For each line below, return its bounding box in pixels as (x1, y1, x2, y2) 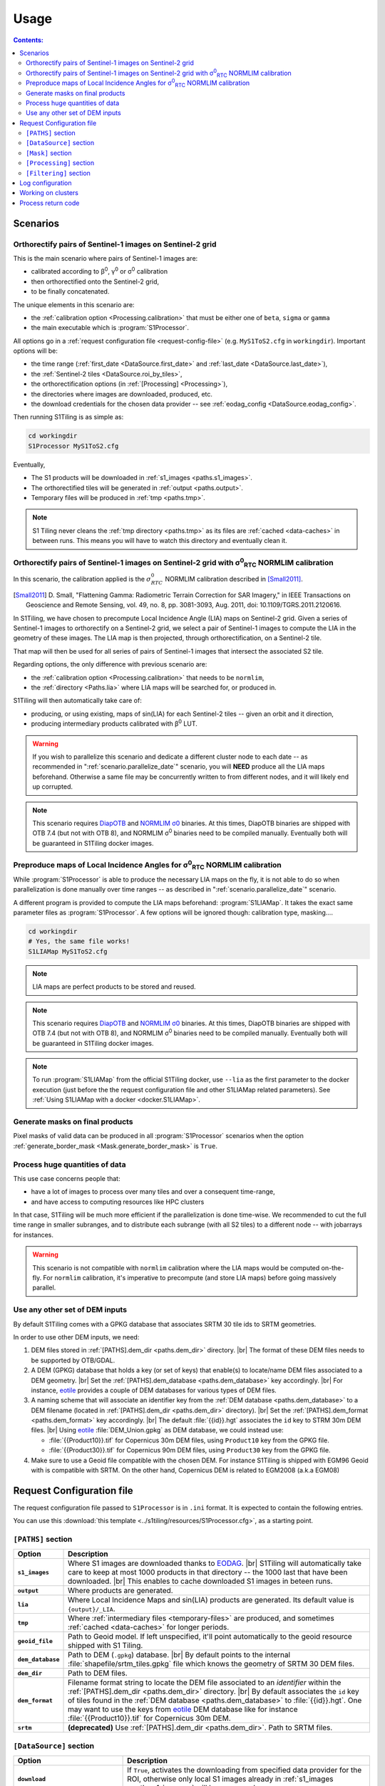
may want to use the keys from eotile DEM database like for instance (68, 1705, 298, 1715)
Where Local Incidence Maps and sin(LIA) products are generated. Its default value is (68, 1595, 354, 1605)
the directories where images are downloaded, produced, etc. (31, 389, 213, 398)
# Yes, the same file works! (28, 937, 130, 946)
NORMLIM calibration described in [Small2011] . (165, 575, 303, 584)
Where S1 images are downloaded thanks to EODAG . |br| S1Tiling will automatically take (68, 1558, 361, 1568)
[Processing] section (26, 159, 95, 167)
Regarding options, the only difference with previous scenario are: (13, 660, 207, 669)
